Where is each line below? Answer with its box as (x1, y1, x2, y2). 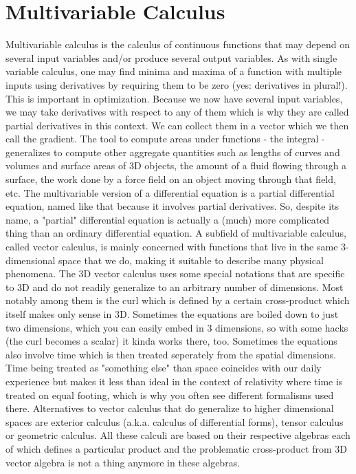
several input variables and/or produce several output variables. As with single (5, 50, 337, 65)
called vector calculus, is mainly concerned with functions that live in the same (5, 239, 338, 254)
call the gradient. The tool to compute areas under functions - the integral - (5, 131, 325, 146)
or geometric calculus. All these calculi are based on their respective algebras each (5, 428, 351, 442)
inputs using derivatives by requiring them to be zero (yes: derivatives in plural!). (5, 77, 348, 91)
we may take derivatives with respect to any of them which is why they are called (5, 105, 349, 119)
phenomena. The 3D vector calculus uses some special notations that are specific (5, 266, 345, 281)
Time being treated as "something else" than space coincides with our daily (5, 360, 322, 375)
